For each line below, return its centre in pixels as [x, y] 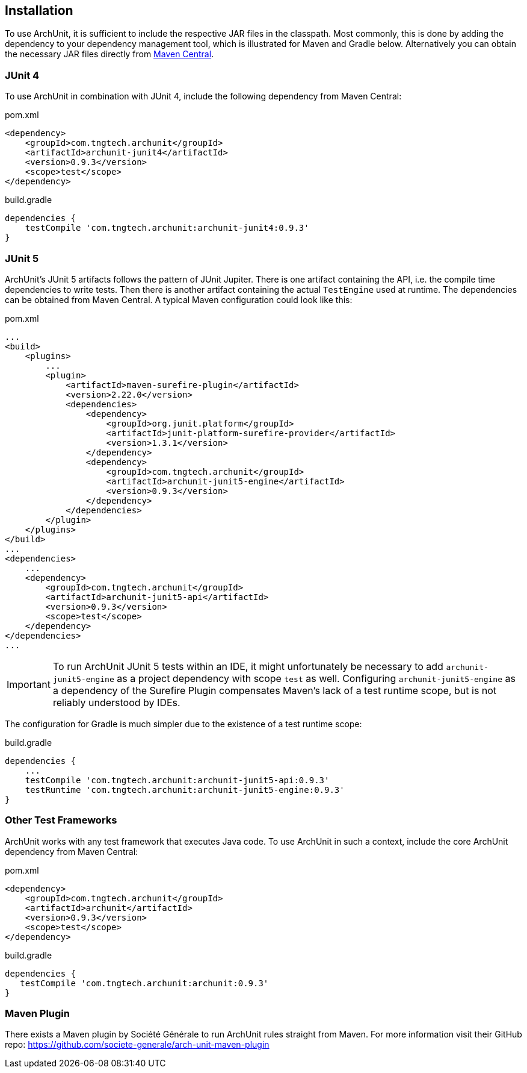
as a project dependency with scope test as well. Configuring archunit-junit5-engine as [316, 678]
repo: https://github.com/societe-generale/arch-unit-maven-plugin [137, 1045]
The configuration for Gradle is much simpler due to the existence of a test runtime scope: [183, 724]
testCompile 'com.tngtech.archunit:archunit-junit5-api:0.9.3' [177, 780]
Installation [39, 11]
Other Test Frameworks [61, 820]
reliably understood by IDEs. [116, 702]
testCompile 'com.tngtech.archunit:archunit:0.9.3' [144, 983]
